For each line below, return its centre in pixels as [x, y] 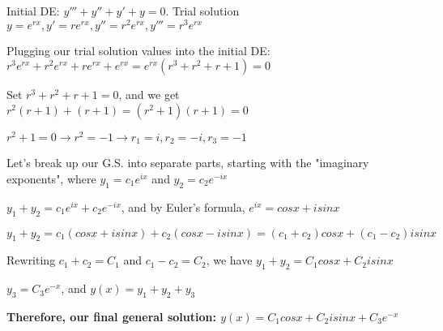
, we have [229, 260]
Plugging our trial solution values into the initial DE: [138, 50]
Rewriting [31, 260]
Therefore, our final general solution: [111, 316]
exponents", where [51, 178]
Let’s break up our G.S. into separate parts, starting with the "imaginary [188, 163]
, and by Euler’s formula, [183, 206]
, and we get [149, 95]
